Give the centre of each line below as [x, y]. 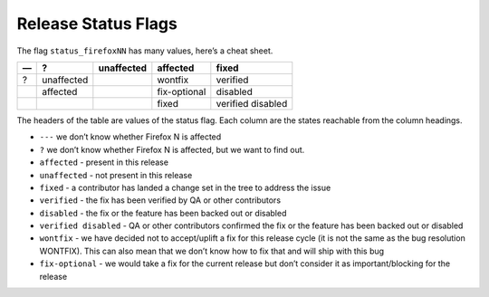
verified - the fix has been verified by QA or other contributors [160, 200]
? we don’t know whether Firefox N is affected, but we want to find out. [172, 149]
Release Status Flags [97, 24]
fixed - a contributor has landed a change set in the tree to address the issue [185, 187]
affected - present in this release [104, 162]
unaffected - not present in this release [116, 175]
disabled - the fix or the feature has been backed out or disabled [163, 213]
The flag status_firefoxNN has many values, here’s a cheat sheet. [145, 51]
